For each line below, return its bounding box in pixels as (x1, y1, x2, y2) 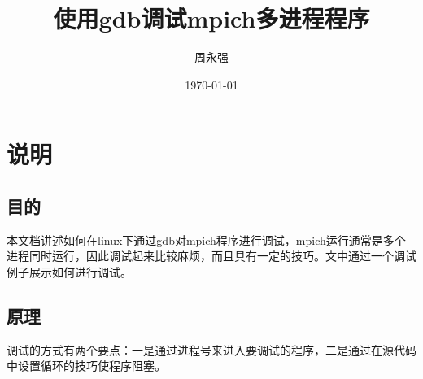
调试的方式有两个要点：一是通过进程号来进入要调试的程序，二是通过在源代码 (7, 341, 416, 358)
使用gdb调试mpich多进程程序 (53, 2, 370, 35)
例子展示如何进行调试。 (7, 263, 132, 280)
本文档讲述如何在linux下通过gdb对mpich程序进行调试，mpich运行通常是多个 (7, 231, 406, 248)
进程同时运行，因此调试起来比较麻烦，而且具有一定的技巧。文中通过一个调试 (7, 247, 416, 264)
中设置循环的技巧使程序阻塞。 (7, 357, 166, 374)
